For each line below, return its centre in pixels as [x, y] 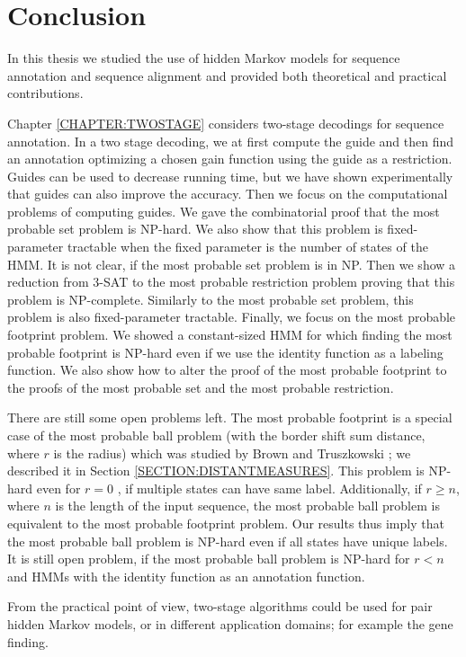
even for [58, 488]
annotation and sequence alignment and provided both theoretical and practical [227, 75]
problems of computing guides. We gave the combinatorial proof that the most [224, 211]
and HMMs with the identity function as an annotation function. [186, 576]
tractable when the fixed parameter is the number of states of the [247, 247]
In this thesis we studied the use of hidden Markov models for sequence [204, 58]
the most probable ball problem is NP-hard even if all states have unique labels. [228, 541]
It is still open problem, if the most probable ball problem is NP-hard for [209, 559]
